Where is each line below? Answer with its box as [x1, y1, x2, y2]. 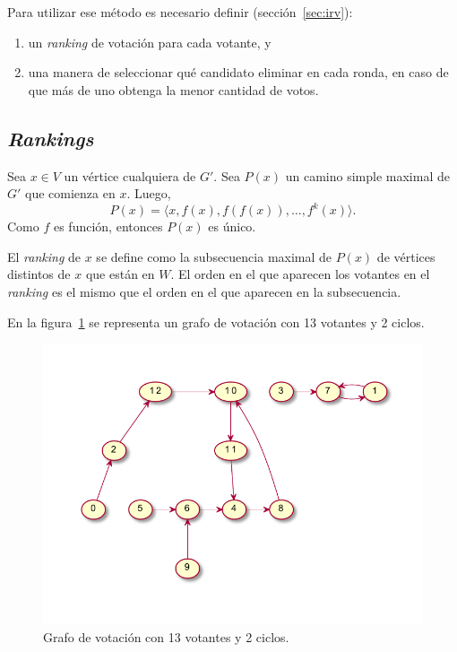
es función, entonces [53, 217, 163, 236]
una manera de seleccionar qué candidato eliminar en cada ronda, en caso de [28, 63, 449, 82]
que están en [85, 265, 155, 283]
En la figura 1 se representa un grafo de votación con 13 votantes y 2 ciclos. [7, 312, 425, 331]
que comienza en [25, 184, 116, 203]
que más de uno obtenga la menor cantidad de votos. [28, 80, 319, 99]
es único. [208, 217, 256, 236]
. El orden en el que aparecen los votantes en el [170, 265, 430, 283]
